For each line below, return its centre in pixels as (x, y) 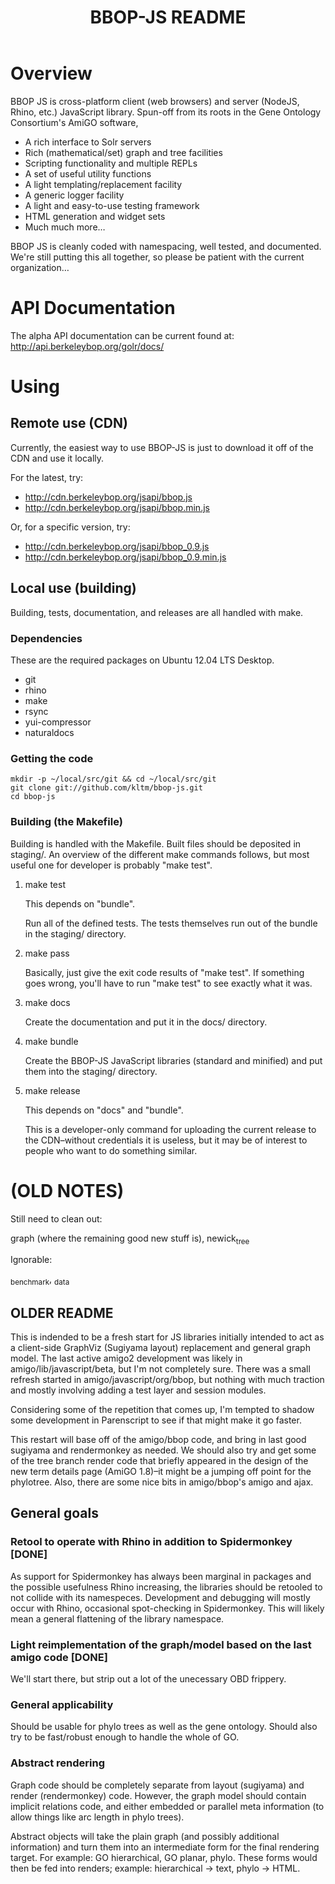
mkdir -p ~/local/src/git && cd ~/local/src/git (113, 779)
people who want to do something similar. (111, 1150)
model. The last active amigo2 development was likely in (126, 1358)
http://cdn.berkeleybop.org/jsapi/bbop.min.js (117, 507)
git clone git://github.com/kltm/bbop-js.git (106, 788)
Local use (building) (73, 588)
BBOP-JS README (168, 17)
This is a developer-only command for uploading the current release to (170, 1129)
